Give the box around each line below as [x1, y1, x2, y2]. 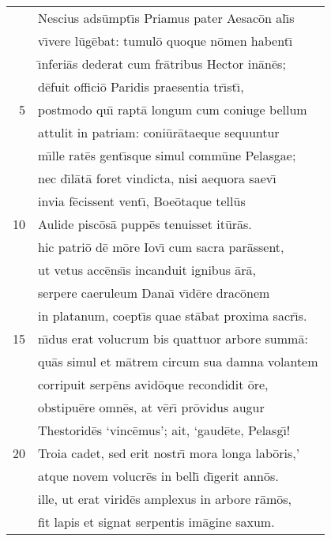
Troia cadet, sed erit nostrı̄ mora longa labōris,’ [38, 444, 300, 462]
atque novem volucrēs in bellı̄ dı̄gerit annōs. [38, 467, 279, 485]
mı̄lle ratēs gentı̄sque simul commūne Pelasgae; [38, 146, 296, 164]
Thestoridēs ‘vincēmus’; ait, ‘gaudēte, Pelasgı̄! [38, 421, 291, 439]
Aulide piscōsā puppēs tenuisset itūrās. [38, 215, 252, 233]
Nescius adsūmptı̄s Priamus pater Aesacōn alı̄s [38, 9, 295, 27]
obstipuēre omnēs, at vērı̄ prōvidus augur [38, 398, 265, 416]
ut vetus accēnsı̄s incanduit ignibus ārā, [38, 261, 256, 279]
